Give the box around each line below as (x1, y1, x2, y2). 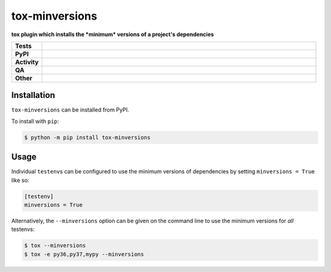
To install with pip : (11, 117, 59, 125)
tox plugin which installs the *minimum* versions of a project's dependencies (11, 31, 215, 38)
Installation (11, 90, 55, 100)
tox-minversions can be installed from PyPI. (11, 106, 129, 113)
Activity (15, 58, 39, 66)
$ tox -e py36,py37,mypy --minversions (24, 251, 144, 257)
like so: (11, 176, 30, 184)
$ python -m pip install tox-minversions (24, 134, 151, 141)
